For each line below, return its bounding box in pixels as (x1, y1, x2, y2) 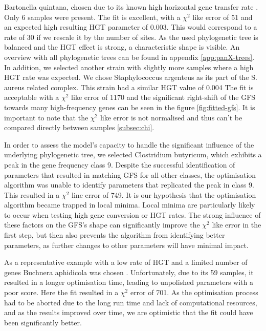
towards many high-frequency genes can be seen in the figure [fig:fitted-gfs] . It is (4, 101, 255, 112)
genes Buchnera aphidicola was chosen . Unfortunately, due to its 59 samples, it (4, 266, 254, 277)
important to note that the (4, 112, 88, 122)
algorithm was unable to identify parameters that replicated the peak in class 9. (4, 179, 254, 190)
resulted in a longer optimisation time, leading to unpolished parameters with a (4, 277, 253, 287)
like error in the (212, 219, 261, 230)
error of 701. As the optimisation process (130, 287, 258, 298)
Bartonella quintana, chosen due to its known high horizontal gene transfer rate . (4, 2, 258, 12)
